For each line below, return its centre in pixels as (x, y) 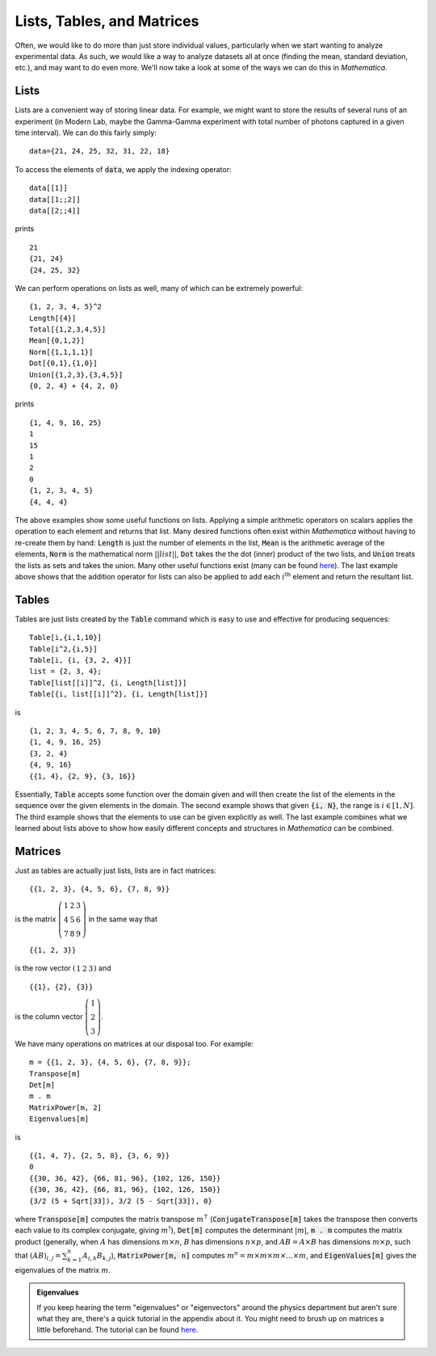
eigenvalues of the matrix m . (63, 1270)
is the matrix (36, 919)
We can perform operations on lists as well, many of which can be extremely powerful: (159, 288)
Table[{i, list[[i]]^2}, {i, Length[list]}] (119, 694)
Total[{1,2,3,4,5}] (68, 330)
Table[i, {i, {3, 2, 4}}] (81, 660)
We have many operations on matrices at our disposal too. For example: (134, 1043)
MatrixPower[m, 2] (66, 1108)
